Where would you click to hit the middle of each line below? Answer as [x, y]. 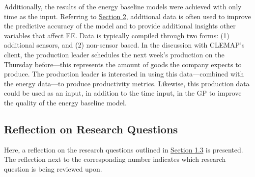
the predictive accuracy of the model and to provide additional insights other [120, 26]
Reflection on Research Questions [91, 129]
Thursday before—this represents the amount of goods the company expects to [123, 64]
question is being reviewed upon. [53, 168]
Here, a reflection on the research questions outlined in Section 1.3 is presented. [124, 149]
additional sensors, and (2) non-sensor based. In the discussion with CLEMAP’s [124, 45]
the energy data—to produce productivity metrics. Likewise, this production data [127, 83]
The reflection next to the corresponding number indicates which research [115, 159]
